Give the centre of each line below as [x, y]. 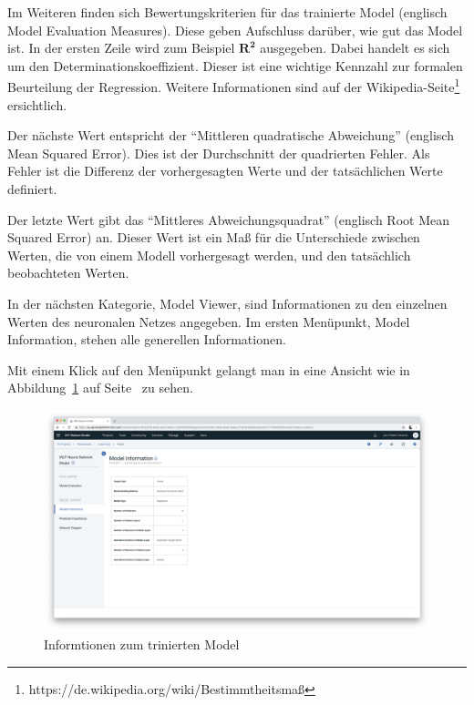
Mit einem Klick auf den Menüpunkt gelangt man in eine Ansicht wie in [209, 369]
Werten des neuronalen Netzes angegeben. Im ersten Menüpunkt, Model [209, 321]
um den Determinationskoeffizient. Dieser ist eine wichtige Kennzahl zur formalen [235, 65]
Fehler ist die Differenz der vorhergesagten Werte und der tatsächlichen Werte [225, 171]
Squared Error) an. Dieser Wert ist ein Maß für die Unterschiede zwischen [214, 237]
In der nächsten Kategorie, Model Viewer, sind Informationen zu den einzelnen [227, 303]
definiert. [32, 189]
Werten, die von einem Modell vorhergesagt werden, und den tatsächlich [209, 255]
